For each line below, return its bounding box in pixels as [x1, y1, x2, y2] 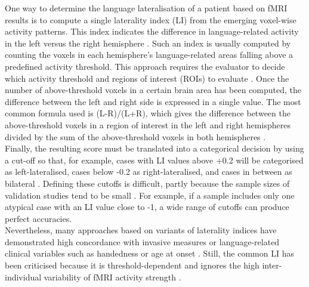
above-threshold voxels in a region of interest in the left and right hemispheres [5, 118, 291, 131]
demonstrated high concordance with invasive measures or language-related [5, 235, 280, 248]
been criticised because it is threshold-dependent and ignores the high [5, 259, 259, 271]
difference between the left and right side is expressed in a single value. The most [5, 95, 301, 107]
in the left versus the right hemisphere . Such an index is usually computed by [5, 36, 291, 49]
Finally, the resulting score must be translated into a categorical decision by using [5, 142, 304, 155]
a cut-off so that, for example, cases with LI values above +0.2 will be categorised [5, 153, 304, 166]
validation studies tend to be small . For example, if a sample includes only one [5, 189, 295, 201]
